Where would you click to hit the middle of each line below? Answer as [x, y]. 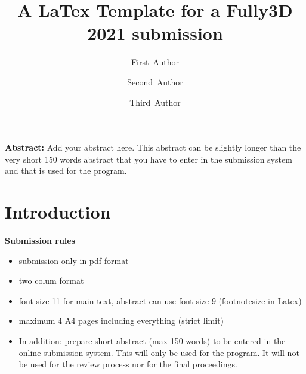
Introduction [58, 212]
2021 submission [155, 33]
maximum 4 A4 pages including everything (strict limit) [121, 321]
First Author [155, 62]
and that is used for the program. [66, 171]
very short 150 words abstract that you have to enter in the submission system [149, 159]
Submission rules [40, 240]
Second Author [155, 82]
